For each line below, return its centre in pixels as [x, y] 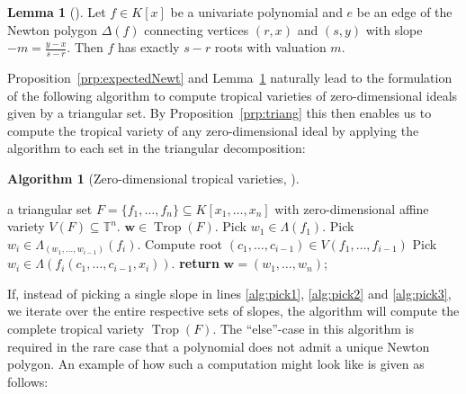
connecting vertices [197, 29]
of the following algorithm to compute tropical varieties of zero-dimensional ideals [233, 95]
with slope [394, 29]
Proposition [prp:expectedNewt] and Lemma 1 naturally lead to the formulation [230, 78]
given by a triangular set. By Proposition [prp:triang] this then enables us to [220, 113]
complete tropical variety [76, 329]
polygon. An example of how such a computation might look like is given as [216, 364]
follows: [28, 381]
